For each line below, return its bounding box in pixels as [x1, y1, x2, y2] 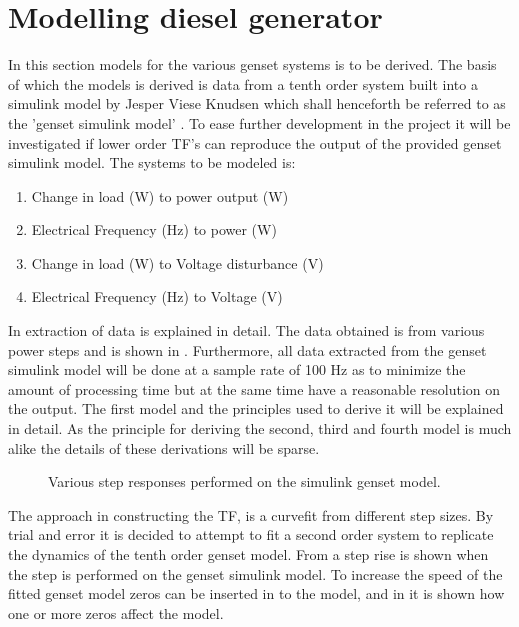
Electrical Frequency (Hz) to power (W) [31, 219, 277, 240]
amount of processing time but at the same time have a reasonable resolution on [8, 378, 501, 399]
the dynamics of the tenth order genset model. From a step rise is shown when [8, 544, 489, 564]
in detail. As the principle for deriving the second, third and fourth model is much [8, 418, 512, 439]
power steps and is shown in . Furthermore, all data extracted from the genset [8, 339, 487, 360]
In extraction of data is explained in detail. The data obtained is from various [8, 320, 485, 341]
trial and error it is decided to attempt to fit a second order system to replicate [8, 524, 494, 545]
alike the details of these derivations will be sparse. [8, 437, 320, 458]
